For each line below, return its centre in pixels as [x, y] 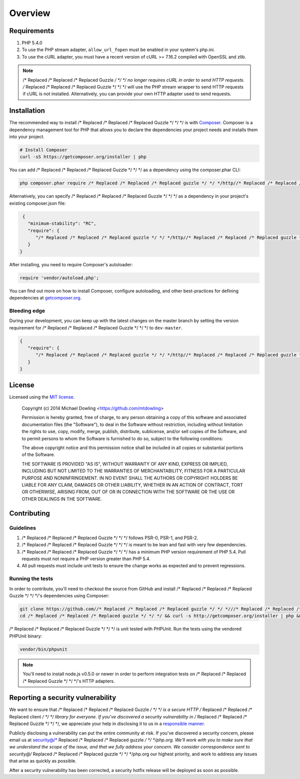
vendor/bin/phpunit [43, 649]
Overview [30, 13]
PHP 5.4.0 [32, 43]
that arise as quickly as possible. [43, 761]
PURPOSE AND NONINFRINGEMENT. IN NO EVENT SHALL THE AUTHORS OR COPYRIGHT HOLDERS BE [130, 478]
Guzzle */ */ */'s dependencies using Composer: [59, 596]
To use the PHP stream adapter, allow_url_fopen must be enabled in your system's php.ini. [118, 50]
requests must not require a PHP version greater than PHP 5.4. [86, 559]
